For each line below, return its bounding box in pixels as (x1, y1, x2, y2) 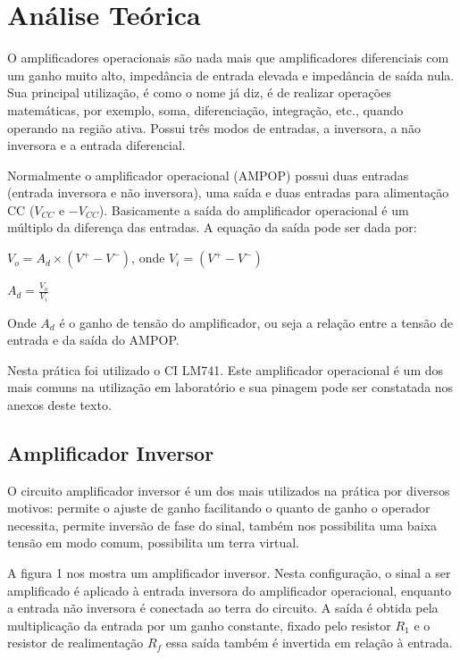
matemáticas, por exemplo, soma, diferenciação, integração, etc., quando (7, 100, 404, 119)
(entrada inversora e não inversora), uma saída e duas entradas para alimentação (7, 183, 449, 202)
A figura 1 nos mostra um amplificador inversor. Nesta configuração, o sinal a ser (7, 564, 451, 582)
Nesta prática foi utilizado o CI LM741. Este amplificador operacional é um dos (7, 360, 444, 379)
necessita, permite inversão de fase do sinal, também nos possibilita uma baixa (7, 515, 437, 534)
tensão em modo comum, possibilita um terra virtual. (7, 533, 300, 552)
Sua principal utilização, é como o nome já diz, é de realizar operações (7, 83, 391, 102)
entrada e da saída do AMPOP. (7, 330, 180, 349)
